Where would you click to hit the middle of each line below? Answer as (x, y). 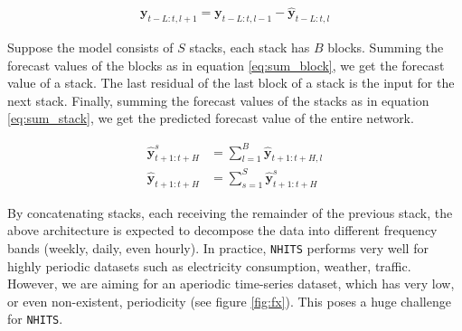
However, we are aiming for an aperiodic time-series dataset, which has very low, (231, 284)
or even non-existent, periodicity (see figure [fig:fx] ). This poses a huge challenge (229, 301)
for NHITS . (35, 319)
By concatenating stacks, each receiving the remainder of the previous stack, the (230, 212)
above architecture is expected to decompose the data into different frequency (222, 230)
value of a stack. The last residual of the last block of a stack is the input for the (231, 83)
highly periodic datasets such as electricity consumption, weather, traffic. (209, 265)
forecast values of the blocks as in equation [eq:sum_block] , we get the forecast (226, 65)
